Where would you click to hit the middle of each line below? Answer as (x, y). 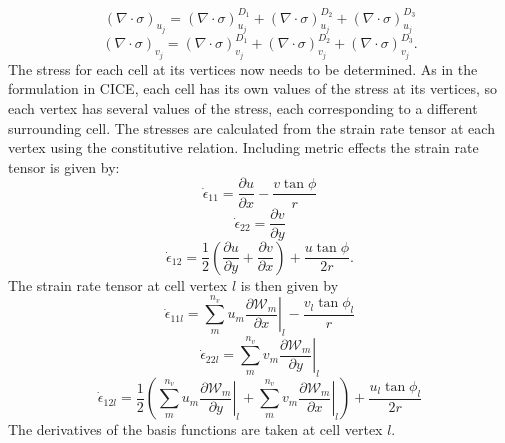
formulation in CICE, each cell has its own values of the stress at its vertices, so (252, 88)
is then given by (289, 284)
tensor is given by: (64, 166)
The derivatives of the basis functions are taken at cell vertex (195, 429)
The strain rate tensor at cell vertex (118, 284)
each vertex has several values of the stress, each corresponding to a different (243, 108)
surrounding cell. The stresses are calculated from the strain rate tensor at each (251, 127)
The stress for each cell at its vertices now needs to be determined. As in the (243, 68)
